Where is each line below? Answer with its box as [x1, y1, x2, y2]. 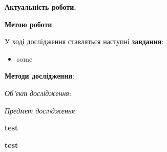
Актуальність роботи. [5, 2, 76, 12]
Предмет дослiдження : [5, 105, 77, 116]
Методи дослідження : [5, 70, 74, 81]
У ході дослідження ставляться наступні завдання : [5, 36, 164, 47]
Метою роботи [5, 18, 52, 29]
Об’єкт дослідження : [5, 87, 71, 98]
